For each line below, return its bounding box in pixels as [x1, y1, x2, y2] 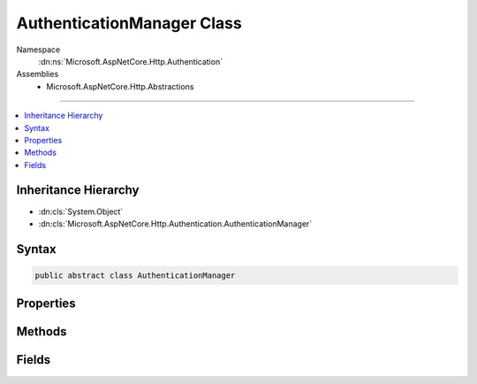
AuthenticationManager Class [16, 13, 242, 33]
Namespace [16, 44, 61, 55]
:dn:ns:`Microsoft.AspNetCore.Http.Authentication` [38, 56, 223, 66]
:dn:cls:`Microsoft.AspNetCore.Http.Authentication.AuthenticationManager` [38, 218, 313, 229]
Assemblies [16, 69, 59, 80]
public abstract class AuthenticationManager [34, 270, 236, 280]
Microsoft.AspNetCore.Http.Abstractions [46, 81, 194, 92]
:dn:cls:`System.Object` [38, 206, 124, 217]
